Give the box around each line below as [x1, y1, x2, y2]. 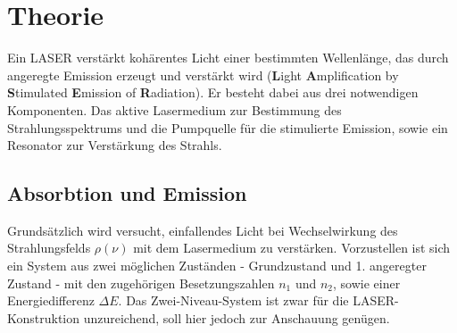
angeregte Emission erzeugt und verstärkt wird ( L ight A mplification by [7, 65, 399, 84]
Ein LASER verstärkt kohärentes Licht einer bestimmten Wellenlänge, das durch [7, 48, 449, 67]
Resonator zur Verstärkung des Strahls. [7, 136, 222, 154]
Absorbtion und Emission [7, 179, 247, 207]
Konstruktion [7, 308, 80, 327]
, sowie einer [333, 273, 401, 292]
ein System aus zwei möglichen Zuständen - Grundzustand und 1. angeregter [7, 256, 427, 275]
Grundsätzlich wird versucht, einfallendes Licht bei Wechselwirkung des [7, 221, 398, 239]
